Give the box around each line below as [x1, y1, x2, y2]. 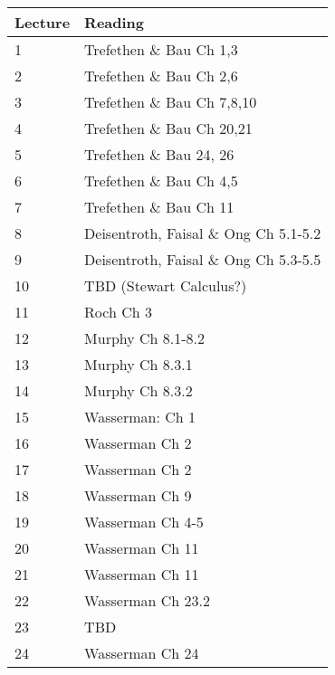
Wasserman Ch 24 [84, 642, 199, 663]
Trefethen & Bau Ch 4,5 [84, 169, 238, 191]
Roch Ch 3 [84, 300, 152, 322]
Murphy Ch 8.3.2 [84, 379, 193, 401]
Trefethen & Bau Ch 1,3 [84, 38, 238, 60]
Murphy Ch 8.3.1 [84, 353, 193, 375]
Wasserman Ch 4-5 [84, 510, 204, 532]
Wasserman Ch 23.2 [84, 589, 210, 611]
